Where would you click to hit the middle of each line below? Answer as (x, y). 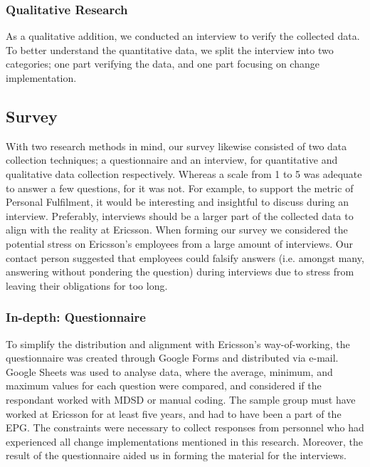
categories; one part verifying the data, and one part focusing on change (163, 64)
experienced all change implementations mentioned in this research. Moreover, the (185, 441)
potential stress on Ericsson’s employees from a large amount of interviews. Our (179, 243)
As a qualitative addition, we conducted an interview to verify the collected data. (183, 36)
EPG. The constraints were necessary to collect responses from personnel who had (185, 427)
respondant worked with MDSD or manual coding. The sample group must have (181, 399)
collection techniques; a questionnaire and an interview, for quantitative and (172, 160)
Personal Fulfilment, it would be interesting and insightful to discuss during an (178, 202)
